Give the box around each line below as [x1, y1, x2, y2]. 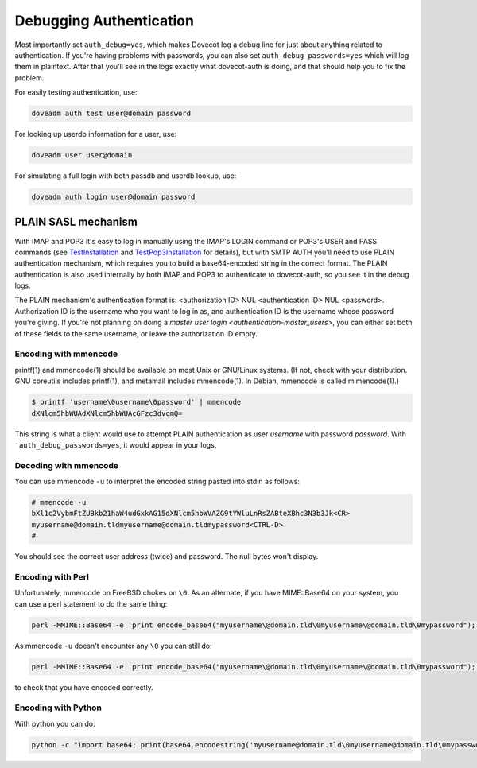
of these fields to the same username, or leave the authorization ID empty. [14, 328, 258, 338]
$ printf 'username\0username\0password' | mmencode [31, 398, 242, 407]
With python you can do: [14, 719, 95, 728]
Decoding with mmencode [14, 460, 119, 471]
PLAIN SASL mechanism [14, 215, 138, 229]
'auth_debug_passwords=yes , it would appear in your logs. [14, 440, 217, 449]
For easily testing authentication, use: [14, 87, 138, 97]
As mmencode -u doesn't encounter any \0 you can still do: [14, 641, 212, 650]
